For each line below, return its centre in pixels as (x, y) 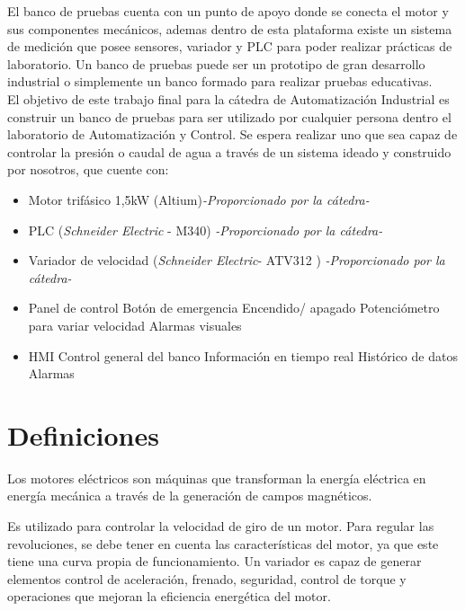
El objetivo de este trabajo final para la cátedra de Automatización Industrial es (228, 98)
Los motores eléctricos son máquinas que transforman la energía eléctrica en (217, 478)
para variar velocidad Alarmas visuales (135, 325)
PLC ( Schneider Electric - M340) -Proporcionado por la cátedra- (206, 230)
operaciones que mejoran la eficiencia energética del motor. (169, 596)
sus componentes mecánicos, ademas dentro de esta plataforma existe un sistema (230, 28)
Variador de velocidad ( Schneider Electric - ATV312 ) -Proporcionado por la (237, 260)
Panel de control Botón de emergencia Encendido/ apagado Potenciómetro (234, 308)
